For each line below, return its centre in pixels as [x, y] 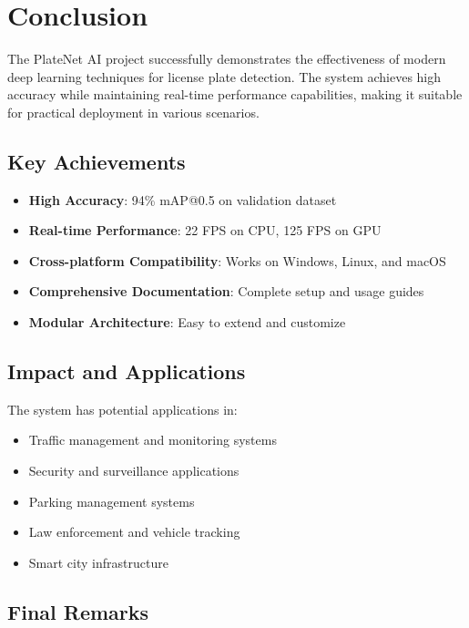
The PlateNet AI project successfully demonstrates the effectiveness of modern [227, 59]
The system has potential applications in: [122, 409]
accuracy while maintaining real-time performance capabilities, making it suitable [235, 94]
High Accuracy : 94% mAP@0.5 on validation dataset [183, 199]
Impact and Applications [127, 371]
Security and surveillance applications [134, 471]
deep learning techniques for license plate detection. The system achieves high [224, 76]
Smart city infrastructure [98, 562]
